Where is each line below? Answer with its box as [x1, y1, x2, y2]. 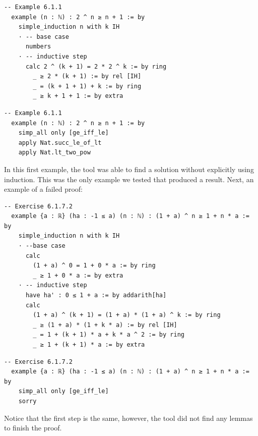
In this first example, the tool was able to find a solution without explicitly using [4, 163, 254, 174]
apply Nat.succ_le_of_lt [18, 139, 102, 146]
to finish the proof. [4, 422, 62, 433]
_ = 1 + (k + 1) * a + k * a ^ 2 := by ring [33, 331, 184, 339]
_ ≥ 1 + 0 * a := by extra [33, 271, 123, 279]
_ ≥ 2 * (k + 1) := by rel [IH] [33, 73, 142, 80]
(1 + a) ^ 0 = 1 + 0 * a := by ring [33, 262, 156, 269]
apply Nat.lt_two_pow [18, 149, 91, 156]
